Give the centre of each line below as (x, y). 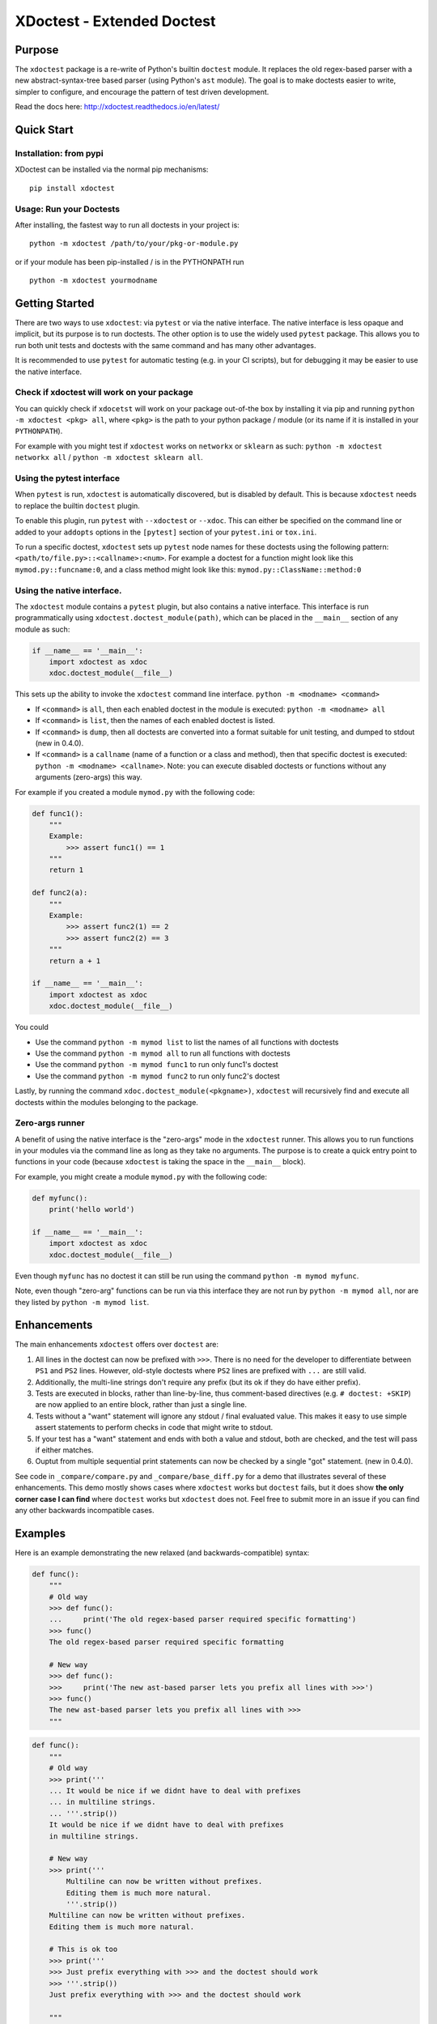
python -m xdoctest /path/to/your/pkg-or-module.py (134, 244)
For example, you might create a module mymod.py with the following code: (141, 1176)
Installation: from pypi (59, 154)
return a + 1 (75, 961)
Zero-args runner (50, 1123)
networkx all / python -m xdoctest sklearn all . (109, 457)
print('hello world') (92, 1210)
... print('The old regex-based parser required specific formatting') (203, 1620)
